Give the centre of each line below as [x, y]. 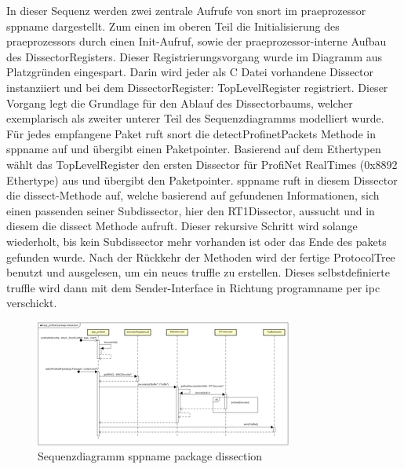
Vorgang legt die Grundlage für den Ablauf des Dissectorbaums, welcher [180, 103]
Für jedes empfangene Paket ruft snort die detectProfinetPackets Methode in [191, 133]
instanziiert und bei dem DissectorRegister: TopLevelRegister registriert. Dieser [197, 87]
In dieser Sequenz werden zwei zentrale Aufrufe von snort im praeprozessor [186, 10]
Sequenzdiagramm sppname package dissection [150, 456]
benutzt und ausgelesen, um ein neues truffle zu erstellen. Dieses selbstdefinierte [198, 272]
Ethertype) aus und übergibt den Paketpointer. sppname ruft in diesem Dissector [202, 180]
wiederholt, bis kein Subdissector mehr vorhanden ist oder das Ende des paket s [197, 241]
